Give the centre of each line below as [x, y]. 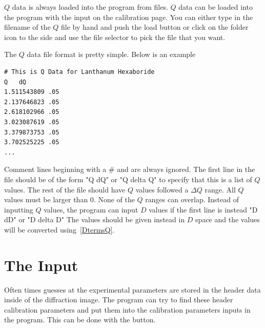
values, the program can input [91, 209]
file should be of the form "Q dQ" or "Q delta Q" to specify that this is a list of [128, 179]
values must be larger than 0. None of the [69, 199]
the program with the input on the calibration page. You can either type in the [129, 17]
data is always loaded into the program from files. [90, 7]
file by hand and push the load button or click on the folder [155, 27]
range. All [220, 189]
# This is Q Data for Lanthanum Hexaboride [79, 72]
